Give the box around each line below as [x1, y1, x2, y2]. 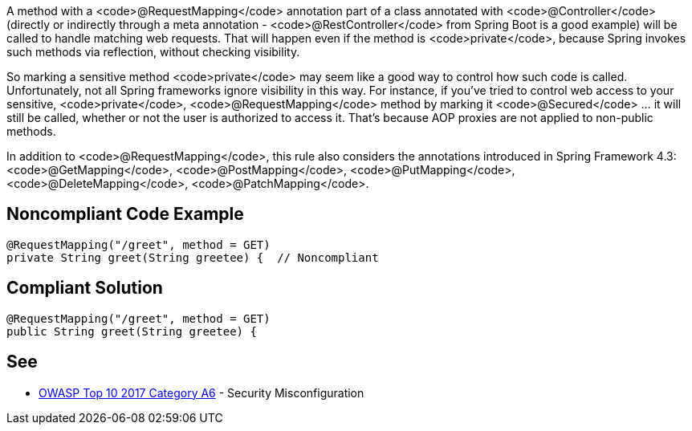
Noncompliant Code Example [6, 204, 244, 225]
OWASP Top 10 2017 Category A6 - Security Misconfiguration [39, 385, 364, 400]
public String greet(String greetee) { [6, 324, 257, 338]
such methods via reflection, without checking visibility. [6, 45, 300, 59]
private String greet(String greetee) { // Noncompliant [6, 250, 379, 264]
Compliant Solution [6, 278, 163, 299]
